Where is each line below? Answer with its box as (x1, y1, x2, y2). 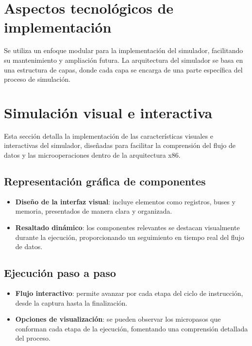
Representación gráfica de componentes (4, 173, 206, 188)
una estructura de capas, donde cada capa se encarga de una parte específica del (4, 64, 243, 74)
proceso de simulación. (4, 74, 71, 84)
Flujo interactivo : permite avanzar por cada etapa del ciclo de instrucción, (15, 288, 243, 298)
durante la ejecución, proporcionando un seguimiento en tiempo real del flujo (15, 232, 244, 242)
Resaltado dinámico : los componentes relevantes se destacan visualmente (15, 222, 240, 232)
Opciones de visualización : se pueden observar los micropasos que (15, 314, 221, 324)
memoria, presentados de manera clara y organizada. (15, 206, 172, 216)
